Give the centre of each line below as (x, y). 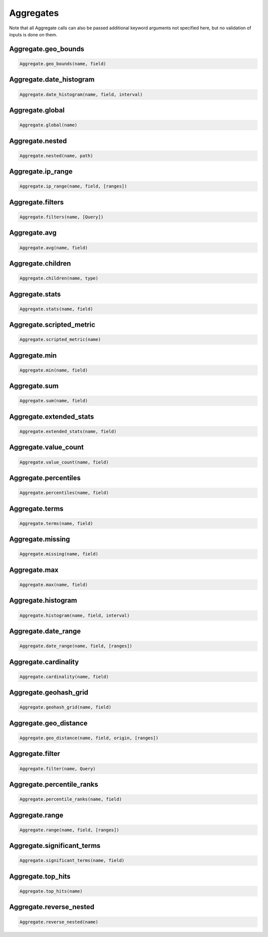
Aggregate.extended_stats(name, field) (68, 432)
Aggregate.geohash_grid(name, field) (66, 707)
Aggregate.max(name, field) (54, 585)
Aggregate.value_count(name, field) (64, 462)
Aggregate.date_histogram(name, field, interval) (81, 94)
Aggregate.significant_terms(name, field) (72, 861)
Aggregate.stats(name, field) (56, 309)
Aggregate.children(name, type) (59, 278)
